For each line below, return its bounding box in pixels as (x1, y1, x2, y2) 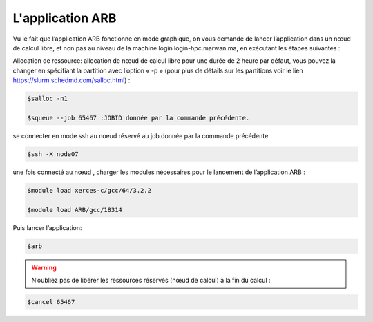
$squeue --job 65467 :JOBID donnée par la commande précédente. (27, 114, 250, 122)
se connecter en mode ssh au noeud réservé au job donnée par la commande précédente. (12, 131, 271, 140)
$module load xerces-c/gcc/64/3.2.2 (27, 187, 152, 194)
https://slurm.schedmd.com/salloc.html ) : (12, 76, 131, 84)
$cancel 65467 (27, 298, 75, 305)
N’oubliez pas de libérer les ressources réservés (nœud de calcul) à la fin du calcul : (31, 276, 271, 284)
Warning (31, 263, 57, 272)
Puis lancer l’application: (12, 223, 82, 231)
